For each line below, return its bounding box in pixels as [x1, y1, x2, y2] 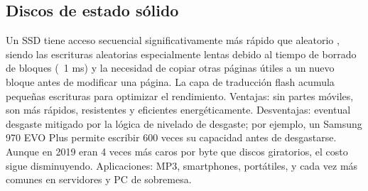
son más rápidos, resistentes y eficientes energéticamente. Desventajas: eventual [6, 102, 351, 117]
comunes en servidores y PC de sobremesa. [6, 172, 192, 187]
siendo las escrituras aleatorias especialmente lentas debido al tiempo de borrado [6, 46, 357, 61]
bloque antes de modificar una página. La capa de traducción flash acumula [6, 74, 335, 89]
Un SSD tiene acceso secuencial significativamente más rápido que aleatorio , [6, 33, 340, 48]
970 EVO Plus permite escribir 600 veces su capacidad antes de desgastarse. [6, 130, 337, 145]
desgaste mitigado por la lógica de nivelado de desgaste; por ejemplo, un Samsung [6, 116, 362, 131]
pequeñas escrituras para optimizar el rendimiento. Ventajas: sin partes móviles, [6, 88, 354, 103]
